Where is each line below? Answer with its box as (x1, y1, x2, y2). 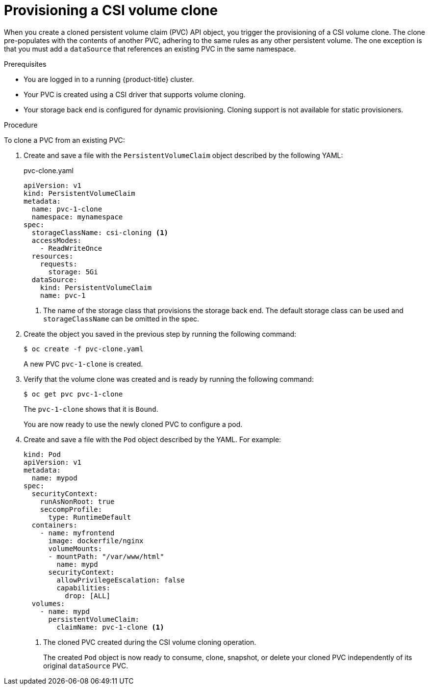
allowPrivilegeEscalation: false (56, 576, 185, 584)
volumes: (31, 599, 65, 608)
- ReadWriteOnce (40, 244, 102, 252)
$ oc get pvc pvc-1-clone (24, 390, 123, 398)
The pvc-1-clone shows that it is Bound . (24, 404, 158, 413)
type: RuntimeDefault (48, 513, 131, 521)
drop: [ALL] (65, 591, 111, 600)
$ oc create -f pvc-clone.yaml (24, 344, 144, 353)
